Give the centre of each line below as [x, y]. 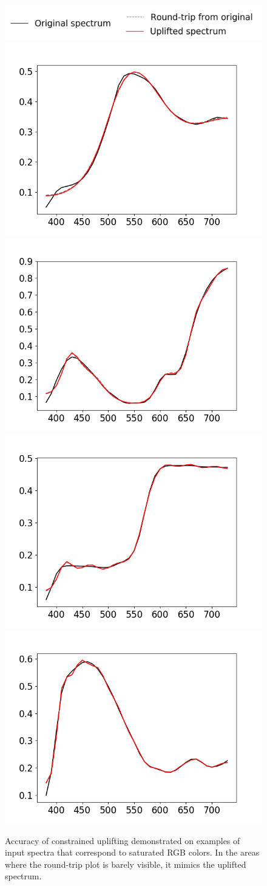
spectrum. [23, 876]
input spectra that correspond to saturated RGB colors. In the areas [132, 852]
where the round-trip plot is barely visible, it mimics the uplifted [126, 864]
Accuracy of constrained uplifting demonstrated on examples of [123, 840]
